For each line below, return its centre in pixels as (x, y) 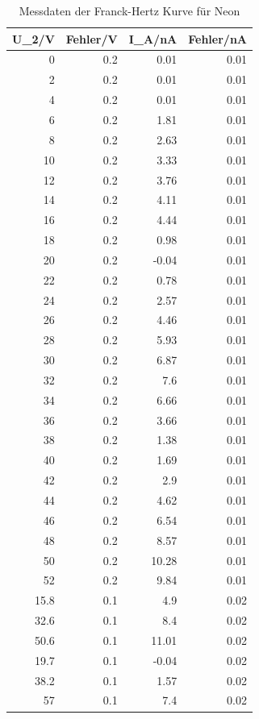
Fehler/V (92, 38)
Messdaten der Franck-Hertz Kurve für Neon (129, 10)
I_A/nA (153, 38)
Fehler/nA (218, 38)
